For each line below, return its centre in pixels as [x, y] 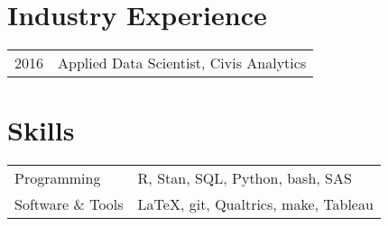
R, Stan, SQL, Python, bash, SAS [245, 178]
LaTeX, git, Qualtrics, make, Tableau [255, 204]
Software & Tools [69, 204]
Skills [41, 130]
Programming [58, 178]
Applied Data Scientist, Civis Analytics [182, 63]
